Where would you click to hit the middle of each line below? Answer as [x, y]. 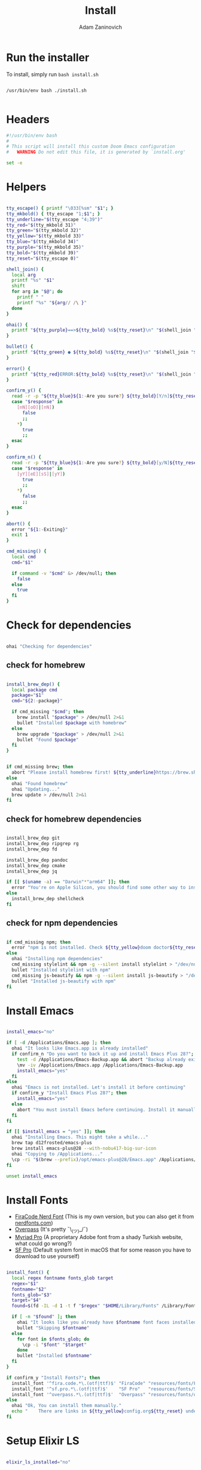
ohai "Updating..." [36, 789]
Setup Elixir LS [43, 1441]
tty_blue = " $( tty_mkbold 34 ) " [42, 242]
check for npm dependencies [62, 923]
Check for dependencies [69, 625]
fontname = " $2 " [29, 1289]
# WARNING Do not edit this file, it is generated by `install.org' [96, 152]
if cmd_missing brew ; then [40, 767]
